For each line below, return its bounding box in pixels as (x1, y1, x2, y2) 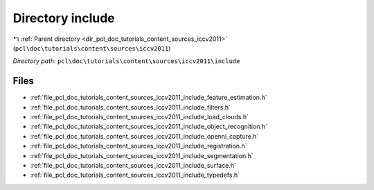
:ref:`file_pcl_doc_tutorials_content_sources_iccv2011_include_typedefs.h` (30, 171, 240, 180)
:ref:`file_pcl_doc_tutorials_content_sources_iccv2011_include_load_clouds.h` (30, 113, 249, 121)
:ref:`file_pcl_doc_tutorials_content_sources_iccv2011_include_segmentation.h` (30, 151, 254, 159)
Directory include (12, 10, 116, 26)
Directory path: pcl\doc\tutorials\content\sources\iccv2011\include (12, 57, 240, 65)
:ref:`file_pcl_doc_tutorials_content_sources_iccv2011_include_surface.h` (30, 161, 237, 169)
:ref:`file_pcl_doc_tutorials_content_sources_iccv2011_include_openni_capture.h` (30, 132, 259, 140)
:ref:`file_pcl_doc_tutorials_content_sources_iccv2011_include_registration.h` (30, 142, 247, 150)
